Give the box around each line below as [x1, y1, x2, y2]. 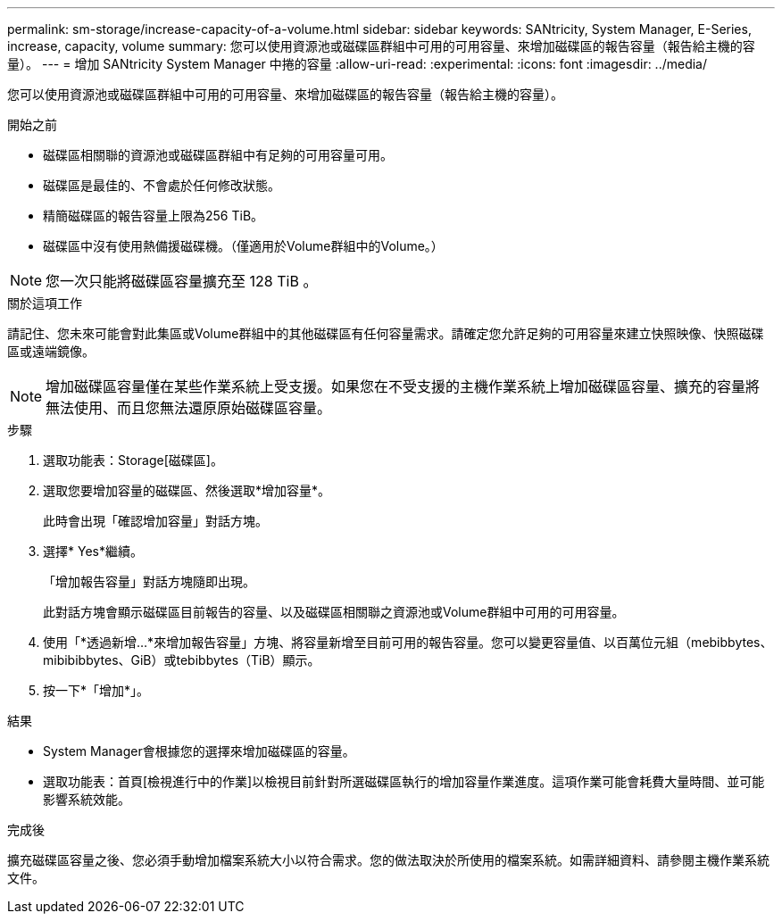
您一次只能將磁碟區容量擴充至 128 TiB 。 [46, 272, 318, 290]
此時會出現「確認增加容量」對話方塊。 [43, 513, 268, 528]
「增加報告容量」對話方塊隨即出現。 [43, 574, 255, 589]
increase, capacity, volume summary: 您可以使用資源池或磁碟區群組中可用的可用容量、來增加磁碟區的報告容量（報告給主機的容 [7, 38, 755, 54]
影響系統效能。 [43, 792, 130, 807]
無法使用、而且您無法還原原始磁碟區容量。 [46, 399, 332, 417]
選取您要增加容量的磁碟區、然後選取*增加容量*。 [43, 483, 331, 498]
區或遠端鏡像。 [7, 344, 95, 359]
